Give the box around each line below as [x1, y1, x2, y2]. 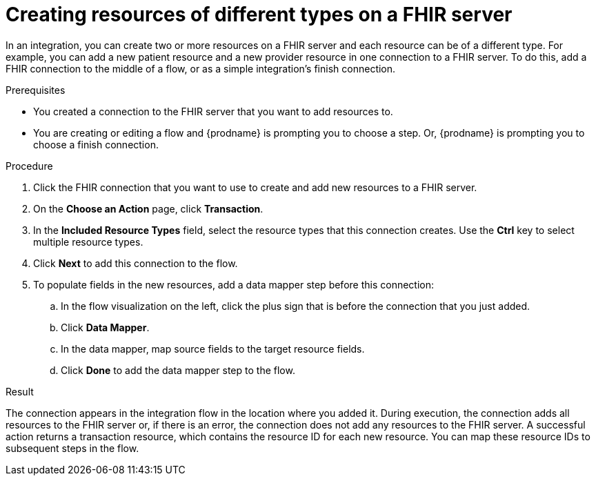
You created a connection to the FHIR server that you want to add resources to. [33, 105, 393, 117]
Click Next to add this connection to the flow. [33, 257, 238, 269]
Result [6, 385, 34, 397]
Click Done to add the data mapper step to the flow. [61, 364, 295, 376]
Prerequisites [6, 84, 66, 96]
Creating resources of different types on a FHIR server [6, 3, 513, 26]
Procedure [6, 159, 53, 172]
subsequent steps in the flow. [6, 442, 139, 454]
